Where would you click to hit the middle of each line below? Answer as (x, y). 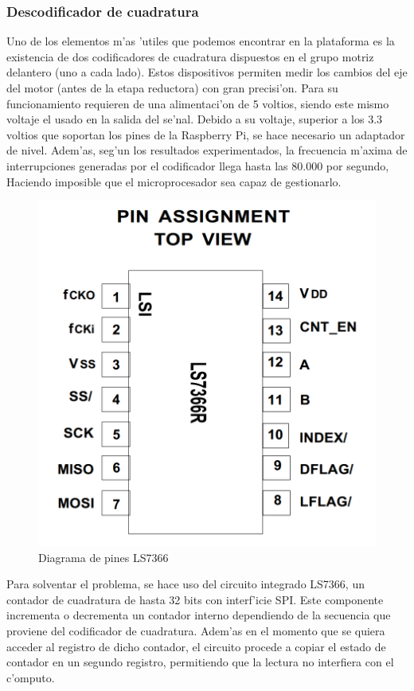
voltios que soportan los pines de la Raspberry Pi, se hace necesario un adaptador (206, 134)
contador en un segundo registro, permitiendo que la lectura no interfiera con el (200, 662)
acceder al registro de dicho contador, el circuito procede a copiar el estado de (196, 646)
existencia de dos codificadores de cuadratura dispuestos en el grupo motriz (190, 56)
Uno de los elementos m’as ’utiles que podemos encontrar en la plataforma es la (201, 41)
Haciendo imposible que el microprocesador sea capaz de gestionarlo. (174, 181)
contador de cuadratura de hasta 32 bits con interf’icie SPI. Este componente (195, 599)
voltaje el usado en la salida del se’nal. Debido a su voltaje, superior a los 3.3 (195, 119)
